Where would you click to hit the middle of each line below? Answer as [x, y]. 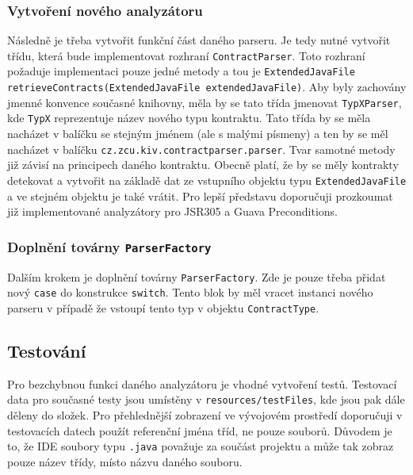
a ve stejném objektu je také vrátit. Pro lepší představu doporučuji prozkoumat [200, 195]
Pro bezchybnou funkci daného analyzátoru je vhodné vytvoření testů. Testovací [202, 383]
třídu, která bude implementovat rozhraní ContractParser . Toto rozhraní [186, 55]
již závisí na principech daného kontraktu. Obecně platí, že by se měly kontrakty [203, 165]
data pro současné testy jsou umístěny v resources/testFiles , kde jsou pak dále [206, 399]
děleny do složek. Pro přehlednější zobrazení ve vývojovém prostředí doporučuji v [205, 414]
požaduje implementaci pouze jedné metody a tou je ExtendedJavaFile [181, 71]
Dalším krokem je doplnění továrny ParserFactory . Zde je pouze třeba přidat [197, 276]
